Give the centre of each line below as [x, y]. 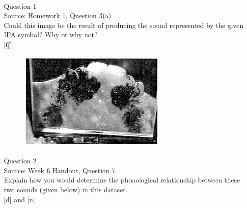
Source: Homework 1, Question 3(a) [58, 15]
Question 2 [20, 161]
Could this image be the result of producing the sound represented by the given [124, 25]
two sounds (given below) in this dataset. [66, 189]
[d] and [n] [20, 199]
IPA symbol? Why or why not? [51, 35]
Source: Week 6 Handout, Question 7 [60, 170]
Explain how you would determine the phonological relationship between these [122, 180]
